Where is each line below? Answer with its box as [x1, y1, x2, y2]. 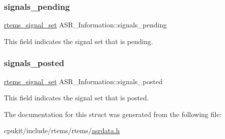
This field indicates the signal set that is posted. [4, 93, 149, 103]
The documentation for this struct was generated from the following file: [4, 109, 222, 119]
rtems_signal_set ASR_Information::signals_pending [4, 20, 167, 30]
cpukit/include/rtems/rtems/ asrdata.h [4, 125, 120, 136]
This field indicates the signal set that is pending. [4, 36, 153, 46]
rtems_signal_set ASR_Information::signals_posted [4, 76, 163, 86]
